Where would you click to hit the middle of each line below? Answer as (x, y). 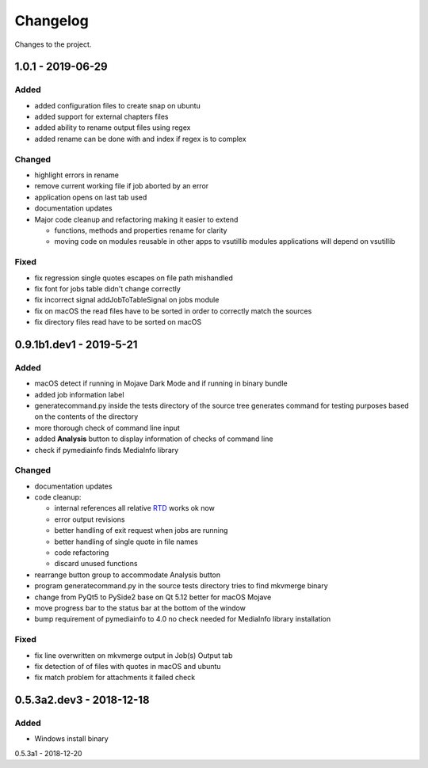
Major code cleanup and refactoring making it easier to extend (136, 219)
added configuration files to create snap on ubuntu (118, 105)
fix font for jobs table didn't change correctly (108, 288)
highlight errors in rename (76, 175)
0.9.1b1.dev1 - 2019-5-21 (76, 344)
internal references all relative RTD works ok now (135, 508)
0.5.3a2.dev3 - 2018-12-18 (82, 700)
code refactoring (82, 553)
